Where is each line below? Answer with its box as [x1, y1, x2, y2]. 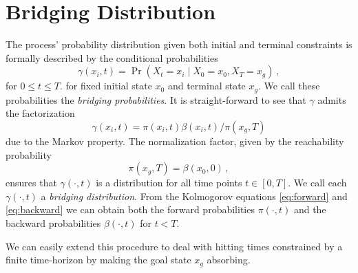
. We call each [288, 175, 347, 190]
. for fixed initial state [60, 78, 152, 93]
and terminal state [167, 78, 246, 93]
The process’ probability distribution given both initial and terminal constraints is [6, 37, 352, 52]
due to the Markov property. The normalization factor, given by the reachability [6, 133, 344, 148]
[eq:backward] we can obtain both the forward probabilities [6, 202, 255, 217]
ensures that [6, 175, 57, 190]
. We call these [258, 78, 320, 93]
